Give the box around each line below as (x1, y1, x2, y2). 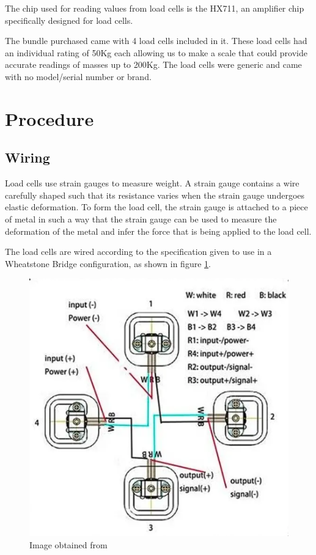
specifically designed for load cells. (5, 13, 133, 26)
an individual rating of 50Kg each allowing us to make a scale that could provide (5, 46, 307, 59)
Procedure (5, 106, 94, 131)
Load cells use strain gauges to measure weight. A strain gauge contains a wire (5, 177, 299, 189)
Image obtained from (29, 538, 108, 551)
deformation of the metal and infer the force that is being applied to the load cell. (5, 224, 312, 237)
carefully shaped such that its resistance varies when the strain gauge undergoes (5, 188, 305, 201)
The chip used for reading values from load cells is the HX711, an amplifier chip (5, 2, 304, 14)
